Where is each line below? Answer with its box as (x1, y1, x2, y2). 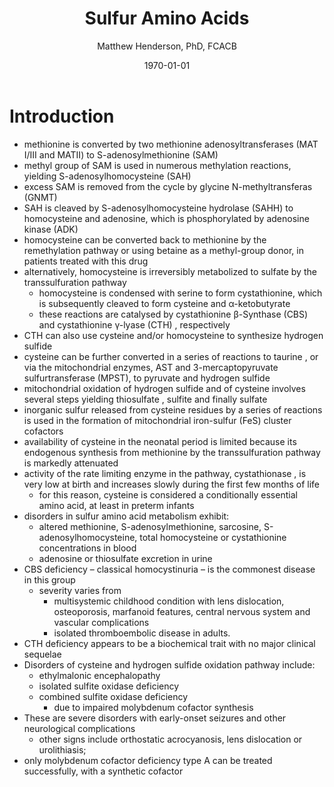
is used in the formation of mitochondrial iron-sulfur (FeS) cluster (23, 414, 292, 426)
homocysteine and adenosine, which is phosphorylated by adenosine (23, 212, 310, 224)
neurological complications (23, 722, 136, 734)
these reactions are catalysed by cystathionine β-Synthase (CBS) (38, 308, 309, 320)
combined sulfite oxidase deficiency (38, 690, 189, 702)
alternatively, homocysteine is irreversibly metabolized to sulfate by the (23, 265, 317, 277)
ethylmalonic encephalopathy (38, 669, 161, 681)
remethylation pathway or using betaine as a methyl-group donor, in (23, 244, 304, 256)
